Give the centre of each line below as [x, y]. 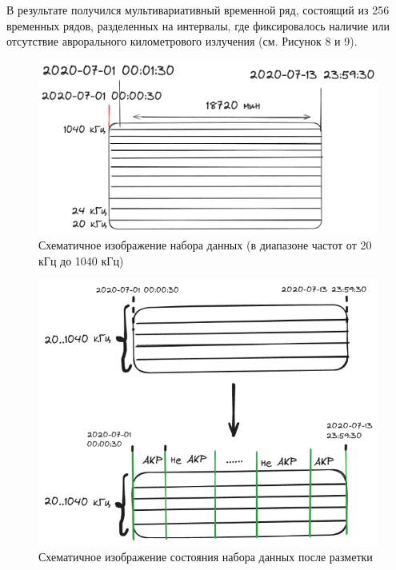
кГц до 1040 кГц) [81, 260]
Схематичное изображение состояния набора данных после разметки [206, 557]
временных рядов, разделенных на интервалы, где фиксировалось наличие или [198, 25]
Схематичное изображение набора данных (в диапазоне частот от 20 [205, 244]
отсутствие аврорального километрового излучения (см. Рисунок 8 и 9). [182, 41]
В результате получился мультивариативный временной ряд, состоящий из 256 [198, 10]
